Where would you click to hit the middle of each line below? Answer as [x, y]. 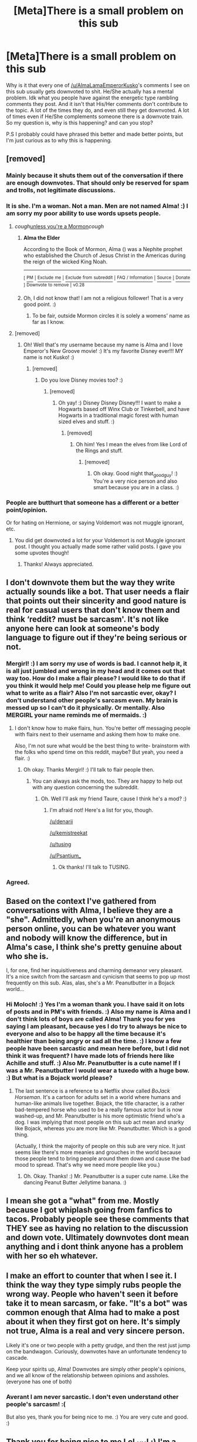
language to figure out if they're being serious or [97, 638]
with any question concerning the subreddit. [86, 787]
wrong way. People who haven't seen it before [92, 1294]
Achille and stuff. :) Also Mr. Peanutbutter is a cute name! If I [93, 1063]
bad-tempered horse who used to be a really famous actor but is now [98, 1109]
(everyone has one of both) [39, 1381]
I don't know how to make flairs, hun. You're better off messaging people [103, 728]
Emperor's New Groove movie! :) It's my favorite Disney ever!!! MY [103, 351]
